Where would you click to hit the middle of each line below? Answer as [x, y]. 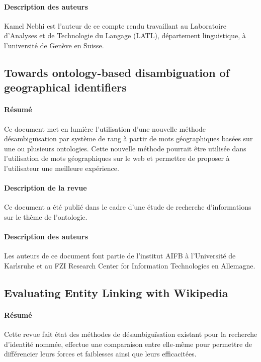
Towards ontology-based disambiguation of [117, 72]
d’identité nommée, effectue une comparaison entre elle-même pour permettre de [128, 344]
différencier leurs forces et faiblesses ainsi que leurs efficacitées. [100, 354]
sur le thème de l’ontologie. [46, 216]
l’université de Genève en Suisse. [54, 45]
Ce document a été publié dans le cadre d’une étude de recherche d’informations [128, 207]
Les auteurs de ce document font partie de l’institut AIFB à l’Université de [120, 256]
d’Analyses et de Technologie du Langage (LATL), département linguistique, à [125, 35]
